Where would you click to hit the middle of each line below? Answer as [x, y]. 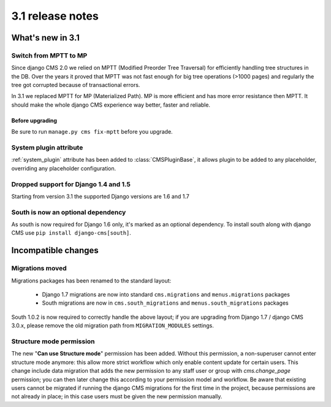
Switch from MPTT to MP [49, 55]
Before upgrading [34, 120]
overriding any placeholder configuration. [64, 168]
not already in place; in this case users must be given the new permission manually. [117, 397]
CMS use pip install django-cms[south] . [71, 233]
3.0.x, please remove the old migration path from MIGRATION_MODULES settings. [113, 325]
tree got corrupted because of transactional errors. [76, 85]
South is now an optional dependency [69, 212]
